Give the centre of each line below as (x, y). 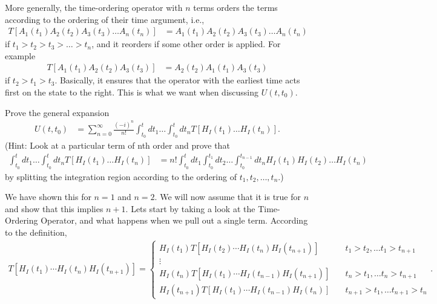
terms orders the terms (235, 7)
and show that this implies (54, 208)
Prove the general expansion (57, 112)
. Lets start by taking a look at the (190, 208)
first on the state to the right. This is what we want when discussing (132, 92)
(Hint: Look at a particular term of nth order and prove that (117, 145)
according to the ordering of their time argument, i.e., (105, 19)
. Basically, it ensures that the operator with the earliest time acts (177, 80)
